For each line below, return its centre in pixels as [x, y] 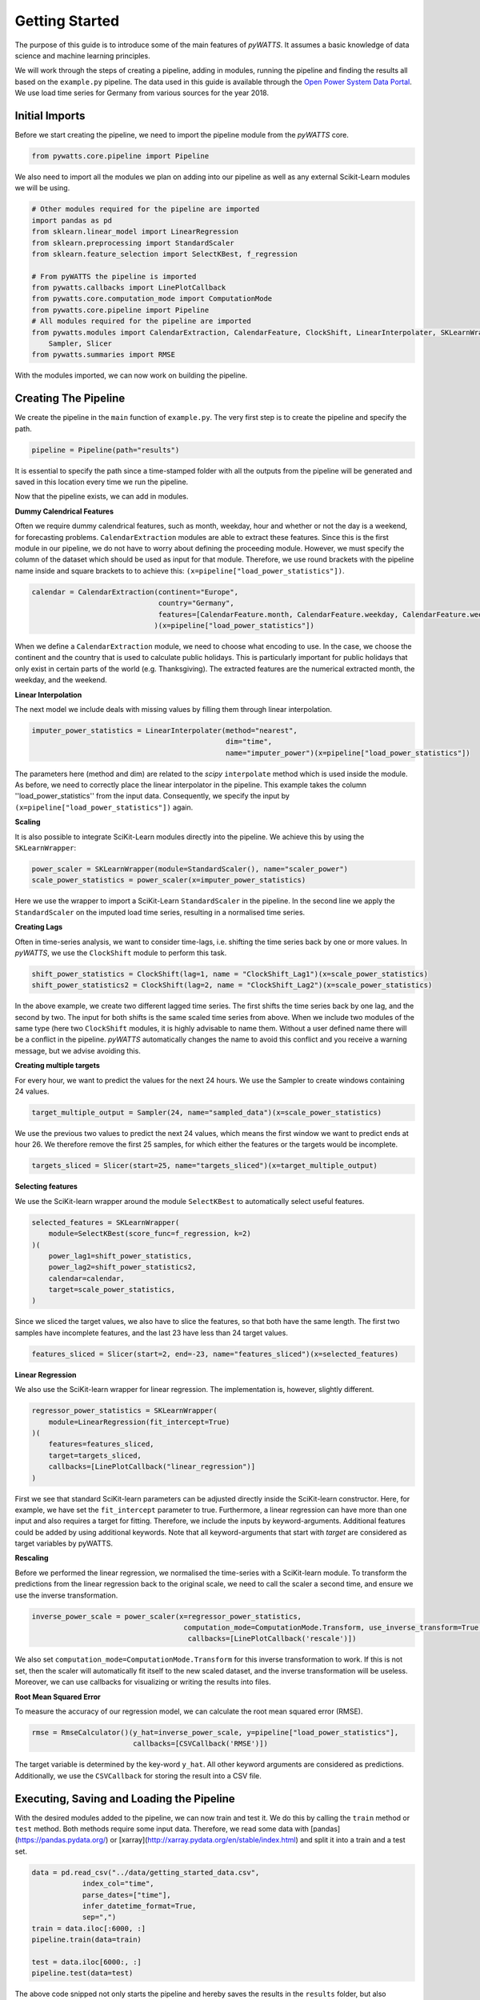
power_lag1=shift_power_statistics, [120, 1256]
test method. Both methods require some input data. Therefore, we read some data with [162, 1829]
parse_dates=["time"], [126, 1895]
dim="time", [249, 742]
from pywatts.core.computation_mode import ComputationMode [152, 299]
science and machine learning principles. [83, 55]
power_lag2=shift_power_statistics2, [122, 1267]
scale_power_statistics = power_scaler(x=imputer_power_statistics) [169, 880]
